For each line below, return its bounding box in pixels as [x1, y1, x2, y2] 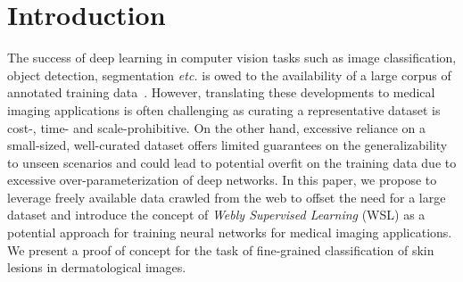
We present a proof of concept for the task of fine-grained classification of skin [7, 240, 434, 259]
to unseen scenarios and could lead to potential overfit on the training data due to [7, 153, 457, 171]
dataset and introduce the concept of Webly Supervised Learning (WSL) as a [7, 205, 426, 224]
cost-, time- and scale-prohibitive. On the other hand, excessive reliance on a [7, 118, 426, 137]
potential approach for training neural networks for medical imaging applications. [7, 223, 452, 242]
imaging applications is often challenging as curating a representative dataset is [7, 100, 441, 119]
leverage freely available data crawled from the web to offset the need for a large [7, 187, 446, 206]
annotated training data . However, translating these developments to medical [7, 83, 435, 102]
